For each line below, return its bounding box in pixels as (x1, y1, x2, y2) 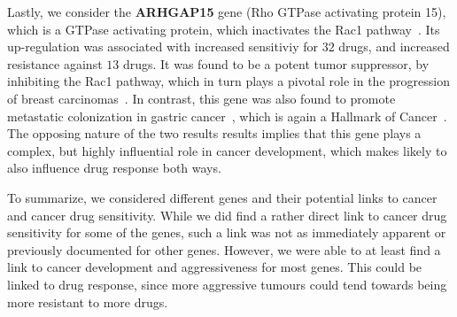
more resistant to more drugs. (7, 292, 168, 311)
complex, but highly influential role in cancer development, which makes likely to (7, 141, 447, 159)
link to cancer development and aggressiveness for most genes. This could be (7, 258, 422, 276)
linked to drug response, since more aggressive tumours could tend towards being (7, 274, 447, 293)
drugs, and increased (338, 37, 450, 56)
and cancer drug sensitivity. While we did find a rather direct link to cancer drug (7, 205, 447, 224)
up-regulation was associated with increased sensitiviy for (7, 37, 318, 56)
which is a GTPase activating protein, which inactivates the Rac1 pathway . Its (7, 19, 440, 38)
